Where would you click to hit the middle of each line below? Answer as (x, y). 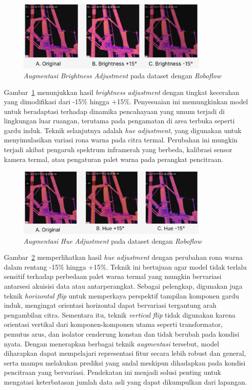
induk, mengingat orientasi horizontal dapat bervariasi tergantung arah (110, 305)
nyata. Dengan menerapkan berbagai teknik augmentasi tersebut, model (112, 343)
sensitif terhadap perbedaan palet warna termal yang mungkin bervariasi (113, 276)
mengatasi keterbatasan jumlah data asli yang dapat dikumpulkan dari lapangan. (126, 381)
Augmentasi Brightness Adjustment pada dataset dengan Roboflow (122, 75)
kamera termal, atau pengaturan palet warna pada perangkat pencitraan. (114, 159)
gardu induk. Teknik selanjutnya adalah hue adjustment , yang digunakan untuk (123, 130)
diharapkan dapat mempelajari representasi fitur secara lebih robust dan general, (125, 353)
